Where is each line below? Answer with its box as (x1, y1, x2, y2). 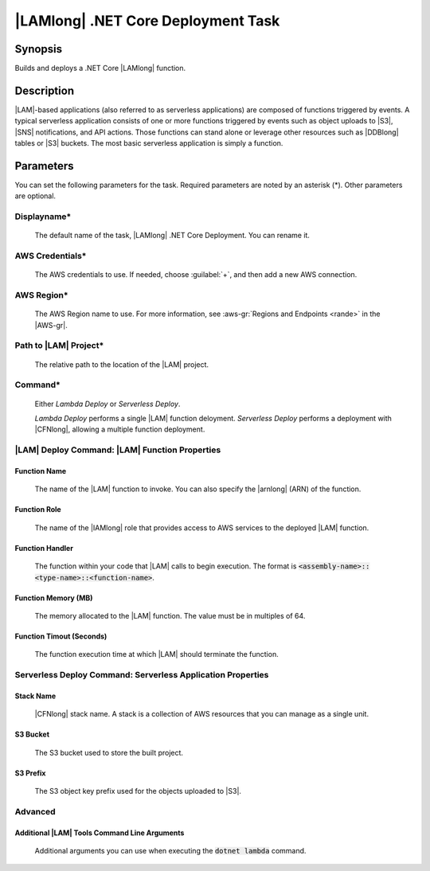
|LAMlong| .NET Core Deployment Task (14, 12, 280, 29)
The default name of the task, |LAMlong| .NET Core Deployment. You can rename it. (34, 231, 311, 240)
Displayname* (14, 211, 72, 222)
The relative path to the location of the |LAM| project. (34, 359, 209, 369)
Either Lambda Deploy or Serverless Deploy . (34, 399, 181, 408)
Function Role (14, 505, 61, 514)
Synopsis (14, 42, 63, 56)
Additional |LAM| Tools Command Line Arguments (14, 828, 185, 838)
